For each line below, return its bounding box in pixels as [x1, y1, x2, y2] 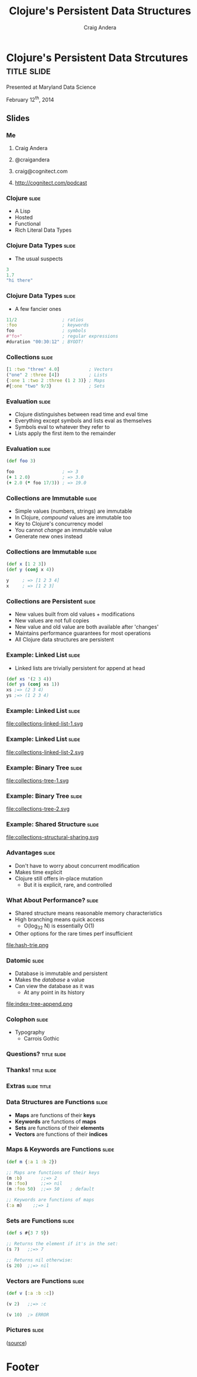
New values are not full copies [14, 617, 89, 624]
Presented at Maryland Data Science [6, 83, 96, 91]
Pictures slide [6, 1326, 45, 1334]
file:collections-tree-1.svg [6, 777, 69, 784]
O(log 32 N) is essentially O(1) [23, 922, 95, 930]
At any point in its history [23, 989, 85, 996]
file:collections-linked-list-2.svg [6, 749, 85, 756]
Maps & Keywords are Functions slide [6, 1145, 114, 1154]
